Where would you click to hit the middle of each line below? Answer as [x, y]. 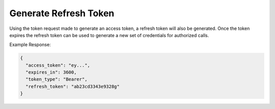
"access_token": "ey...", [58, 65]
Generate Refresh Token [62, 13]
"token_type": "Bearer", [57, 79]
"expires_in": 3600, [51, 72]
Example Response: [30, 45]
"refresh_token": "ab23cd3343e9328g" [73, 86]
